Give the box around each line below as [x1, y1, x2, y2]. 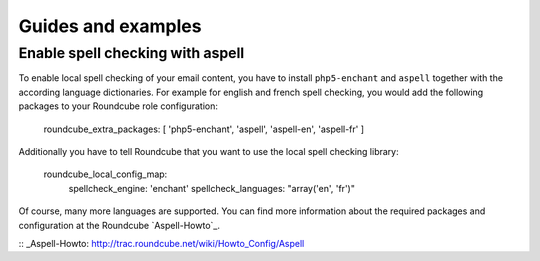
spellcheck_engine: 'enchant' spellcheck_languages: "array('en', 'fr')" [68, 182, 355, 194]
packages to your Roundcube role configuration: [18, 100, 219, 112]
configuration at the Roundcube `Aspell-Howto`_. [18, 219, 220, 231]
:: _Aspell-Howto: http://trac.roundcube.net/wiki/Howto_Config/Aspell [18, 237, 305, 249]
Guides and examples [18, 15, 202, 37]
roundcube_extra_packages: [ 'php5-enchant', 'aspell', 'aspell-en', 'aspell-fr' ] [43, 123, 365, 135]
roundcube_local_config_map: [43, 168, 168, 180]
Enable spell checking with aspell [18, 44, 245, 62]
